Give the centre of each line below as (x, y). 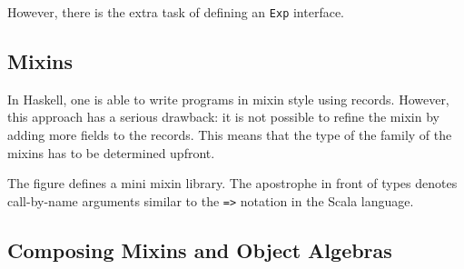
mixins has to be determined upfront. (111, 152)
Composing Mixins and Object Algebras (200, 249)
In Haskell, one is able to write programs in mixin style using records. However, (228, 99)
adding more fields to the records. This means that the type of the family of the (230, 135)
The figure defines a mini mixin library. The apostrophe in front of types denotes (232, 183)
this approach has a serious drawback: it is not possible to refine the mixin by (223, 117)
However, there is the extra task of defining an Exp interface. (176, 12)
